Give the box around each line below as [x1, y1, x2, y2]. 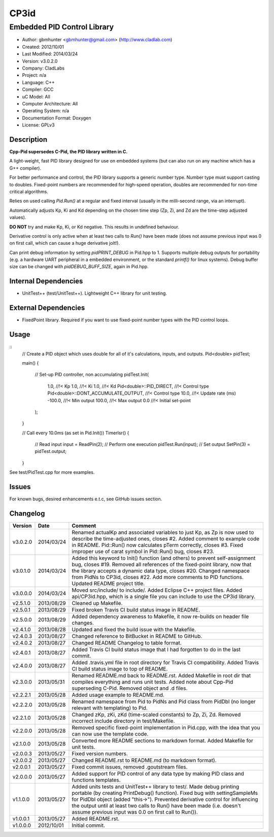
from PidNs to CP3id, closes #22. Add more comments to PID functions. [72, 574, 244, 581]
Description [9, 135, 48, 144]
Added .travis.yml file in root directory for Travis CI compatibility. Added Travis [72, 659, 259, 666]
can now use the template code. [72, 730, 149, 737]
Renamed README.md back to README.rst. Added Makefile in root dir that [72, 672, 251, 679]
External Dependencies [9, 304, 85, 312]
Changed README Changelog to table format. [72, 639, 182, 647]
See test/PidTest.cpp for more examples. [9, 469, 95, 475]
